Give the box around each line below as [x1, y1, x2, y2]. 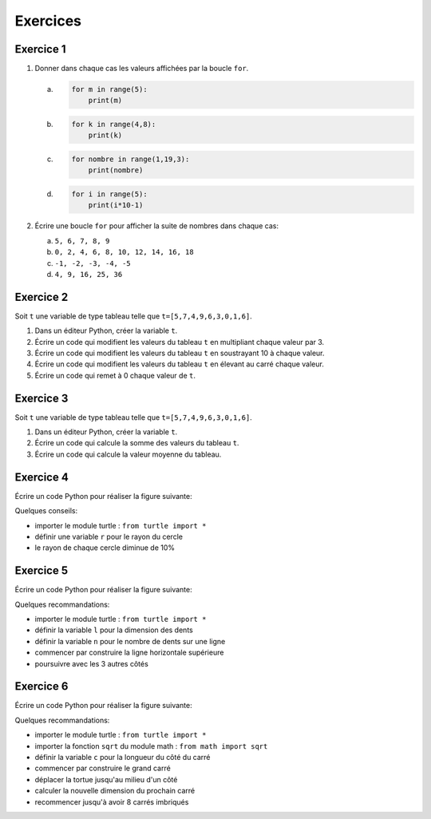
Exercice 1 [14, 42, 67, 56]
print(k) [88, 131, 123, 140]
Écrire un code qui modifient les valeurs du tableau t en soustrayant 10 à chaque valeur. [34, 348, 325, 358]
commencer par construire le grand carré [34, 763, 171, 773]
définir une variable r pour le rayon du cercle [34, 532, 184, 541]
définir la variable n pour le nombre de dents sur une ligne [34, 636, 226, 646]
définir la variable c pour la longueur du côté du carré [34, 753, 211, 762]
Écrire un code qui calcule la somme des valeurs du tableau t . [34, 438, 239, 448]
